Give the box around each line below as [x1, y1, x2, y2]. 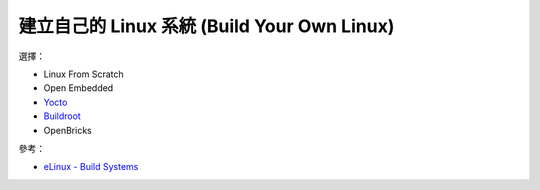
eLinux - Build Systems [43, 161, 139, 173]
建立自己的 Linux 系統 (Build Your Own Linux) [18, 15, 395, 37]
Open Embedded [43, 82, 114, 94]
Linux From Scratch [43, 68, 124, 80]
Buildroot [43, 110, 82, 122]
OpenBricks [43, 124, 92, 136]
